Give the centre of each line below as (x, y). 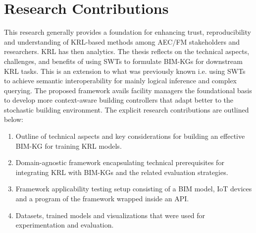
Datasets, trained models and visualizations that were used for (110, 215)
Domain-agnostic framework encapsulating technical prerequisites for (120, 162)
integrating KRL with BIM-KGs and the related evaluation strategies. (122, 172)
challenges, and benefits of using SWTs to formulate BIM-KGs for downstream (123, 61)
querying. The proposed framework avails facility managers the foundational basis (128, 90)
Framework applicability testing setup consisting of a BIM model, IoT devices (134, 189)
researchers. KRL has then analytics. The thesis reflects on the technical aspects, (127, 51)
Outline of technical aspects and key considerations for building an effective (130, 136)
